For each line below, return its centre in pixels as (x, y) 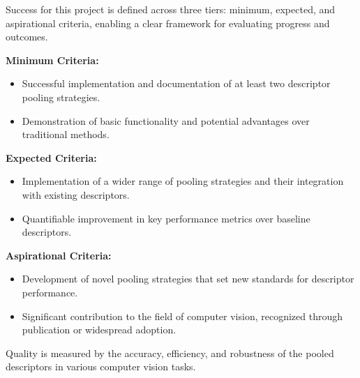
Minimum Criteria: (52, 60)
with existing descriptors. (76, 194)
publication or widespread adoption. (99, 330)
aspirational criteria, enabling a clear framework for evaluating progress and (168, 23)
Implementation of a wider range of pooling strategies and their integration (183, 181)
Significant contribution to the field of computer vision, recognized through (182, 316)
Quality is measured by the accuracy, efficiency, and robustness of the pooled (170, 353)
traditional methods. (66, 134)
